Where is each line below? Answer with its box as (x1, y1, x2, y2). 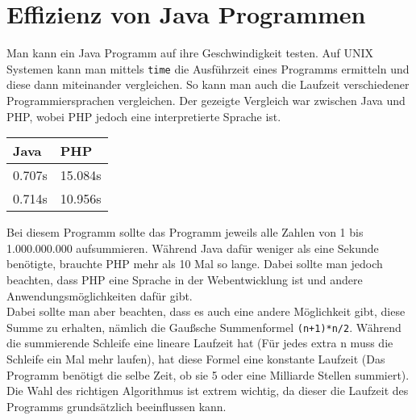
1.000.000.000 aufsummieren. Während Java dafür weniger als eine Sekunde (6, 239, 379, 256)
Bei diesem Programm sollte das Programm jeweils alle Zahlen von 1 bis (6, 224, 364, 241)
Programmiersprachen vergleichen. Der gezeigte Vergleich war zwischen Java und (6, 91, 406, 108)
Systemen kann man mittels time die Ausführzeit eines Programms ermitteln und (6, 60, 410, 77)
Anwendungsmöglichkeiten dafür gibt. (6, 287, 193, 304)
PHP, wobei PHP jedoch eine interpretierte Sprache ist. (6, 107, 281, 124)
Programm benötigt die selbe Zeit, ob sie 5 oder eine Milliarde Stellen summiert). (6, 366, 410, 383)
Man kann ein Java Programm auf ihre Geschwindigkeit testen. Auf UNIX (6, 44, 373, 61)
